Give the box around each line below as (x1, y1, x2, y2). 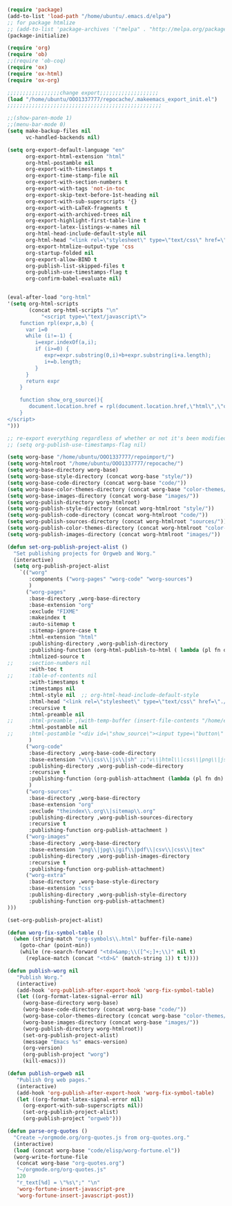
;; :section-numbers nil (7, 659, 91, 666)
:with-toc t (28, 666, 64, 673)
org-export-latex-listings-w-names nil (25, 224, 140, 231)
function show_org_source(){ (19, 396, 104, 404)
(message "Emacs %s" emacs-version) (22, 1038, 128, 1045)
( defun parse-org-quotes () (7, 1128, 88, 1135)
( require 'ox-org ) (7, 77, 60, 84)
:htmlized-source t (28, 653, 85, 660)
